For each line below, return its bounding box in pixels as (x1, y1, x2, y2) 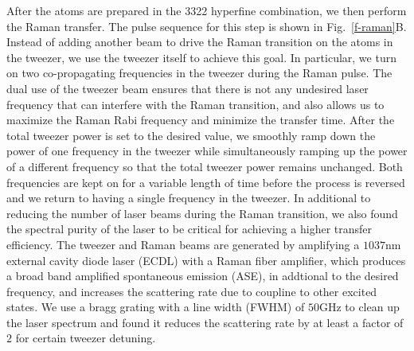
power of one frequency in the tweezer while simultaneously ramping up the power (6, 142, 408, 159)
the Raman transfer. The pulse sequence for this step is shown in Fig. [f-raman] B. (6, 18, 407, 34)
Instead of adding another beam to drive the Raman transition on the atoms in (6, 33, 393, 50)
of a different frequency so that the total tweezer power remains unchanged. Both (6, 158, 403, 174)
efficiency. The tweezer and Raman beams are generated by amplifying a (6, 236, 360, 252)
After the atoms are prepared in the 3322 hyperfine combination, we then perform (6, 2, 407, 18)
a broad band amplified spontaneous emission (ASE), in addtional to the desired (6, 267, 399, 284)
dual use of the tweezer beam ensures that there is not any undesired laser (6, 80, 369, 96)
